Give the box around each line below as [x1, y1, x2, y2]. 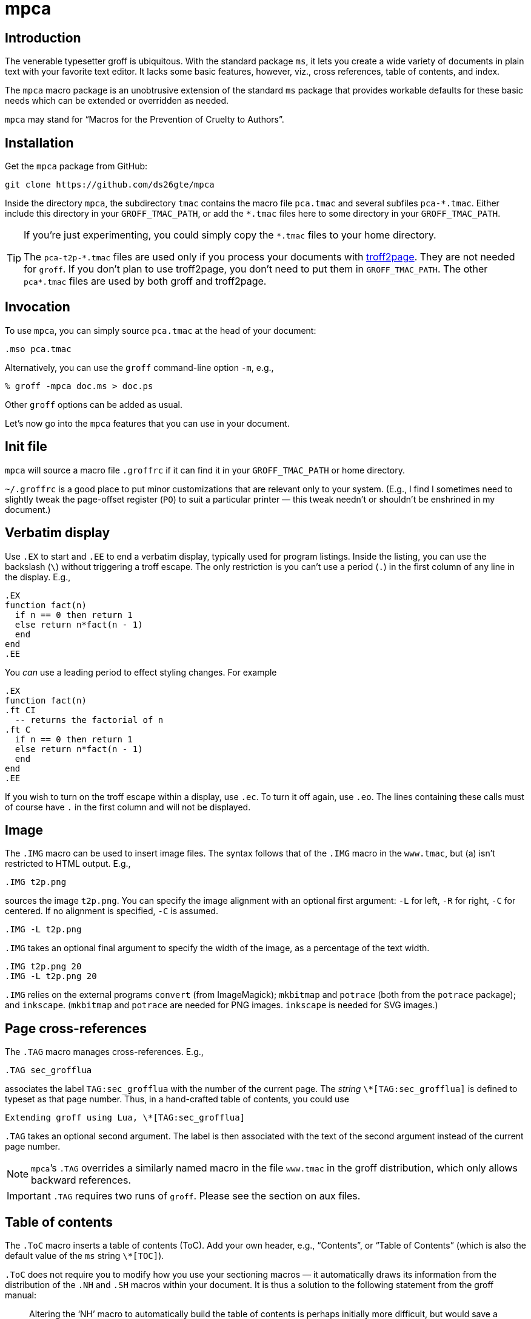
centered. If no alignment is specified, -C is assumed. [5, 906, 218, 917]
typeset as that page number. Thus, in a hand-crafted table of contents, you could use [5, 1094, 349, 1105]
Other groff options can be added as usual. [5, 399, 182, 410]
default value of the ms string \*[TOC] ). [5, 1250, 164, 1261]
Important [7, 1190, 51, 1202]
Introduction [5, 30, 81, 46]
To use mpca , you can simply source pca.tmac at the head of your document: [5, 325, 316, 336]
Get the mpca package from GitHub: [5, 161, 148, 172]
